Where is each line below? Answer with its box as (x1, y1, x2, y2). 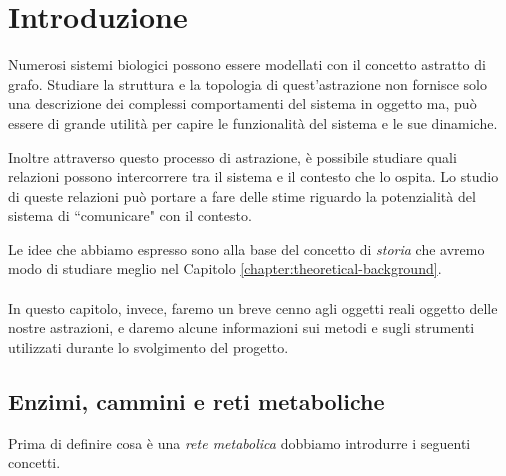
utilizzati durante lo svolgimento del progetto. (8, 336, 289, 357)
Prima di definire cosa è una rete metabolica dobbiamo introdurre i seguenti (8, 432, 471, 453)
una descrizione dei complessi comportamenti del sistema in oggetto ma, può (8, 93, 477, 114)
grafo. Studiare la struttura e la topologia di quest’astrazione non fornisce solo (8, 73, 487, 94)
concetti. (8, 452, 61, 473)
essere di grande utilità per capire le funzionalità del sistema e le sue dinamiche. (8, 112, 498, 133)
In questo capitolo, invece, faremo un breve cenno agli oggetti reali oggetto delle (8, 297, 498, 318)
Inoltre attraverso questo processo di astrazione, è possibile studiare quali (8, 146, 457, 167)
